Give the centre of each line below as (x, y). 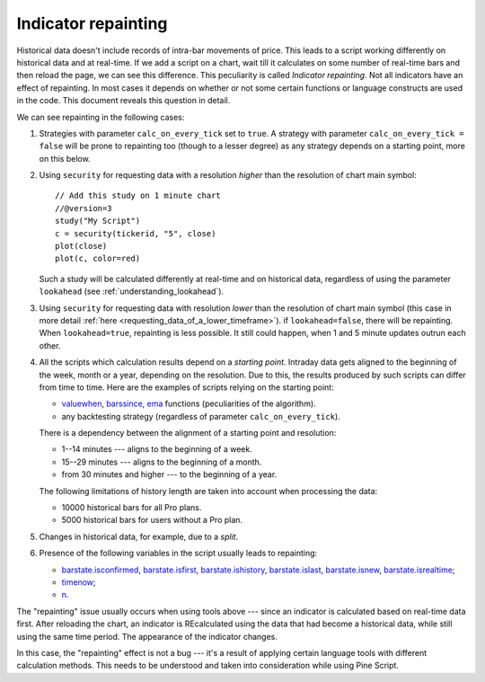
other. (50, 345)
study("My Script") (98, 221)
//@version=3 (84, 208)
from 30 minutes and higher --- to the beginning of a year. (169, 474)
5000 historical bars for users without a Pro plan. (152, 520)
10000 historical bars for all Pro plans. (132, 508)
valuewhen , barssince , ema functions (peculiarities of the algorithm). (189, 403)
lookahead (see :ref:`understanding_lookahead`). (132, 291)
